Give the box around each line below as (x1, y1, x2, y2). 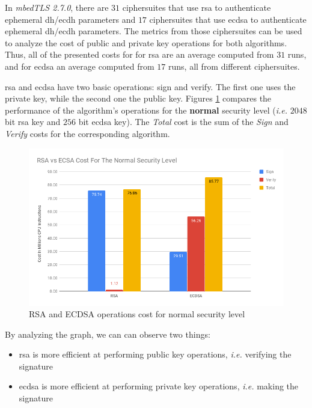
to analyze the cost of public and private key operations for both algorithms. (5, 36, 287, 49)
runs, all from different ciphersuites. (168, 59, 300, 72)
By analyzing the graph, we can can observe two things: (5, 327, 210, 340)
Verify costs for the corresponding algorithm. (5, 127, 170, 139)
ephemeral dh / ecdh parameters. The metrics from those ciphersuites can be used (5, 25, 302, 37)
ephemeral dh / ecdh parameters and (5, 13, 136, 25)
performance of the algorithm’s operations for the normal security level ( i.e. (5, 103, 288, 116)
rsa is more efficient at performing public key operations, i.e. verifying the (19, 348, 292, 361)
